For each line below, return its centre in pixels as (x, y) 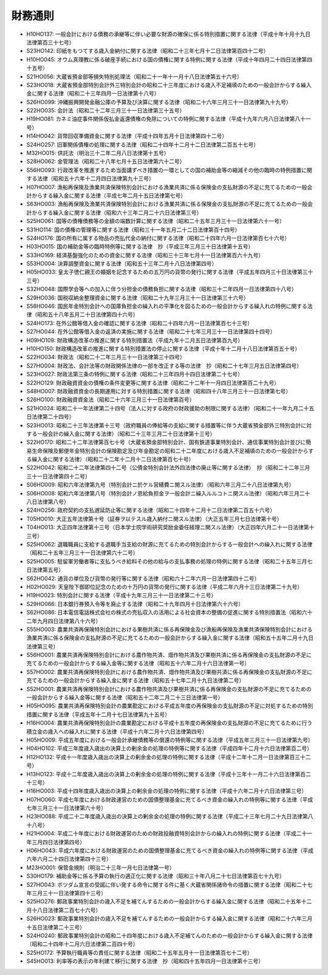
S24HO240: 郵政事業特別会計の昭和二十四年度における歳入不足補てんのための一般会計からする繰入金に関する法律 (169, 935)
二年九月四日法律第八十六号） (64, 621)
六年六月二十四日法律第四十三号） (69, 859)
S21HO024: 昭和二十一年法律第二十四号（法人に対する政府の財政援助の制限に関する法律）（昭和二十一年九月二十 (168, 408)
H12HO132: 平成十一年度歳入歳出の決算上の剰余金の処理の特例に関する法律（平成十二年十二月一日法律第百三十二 (169, 757)
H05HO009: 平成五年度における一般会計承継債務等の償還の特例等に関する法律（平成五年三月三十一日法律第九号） (170, 740)
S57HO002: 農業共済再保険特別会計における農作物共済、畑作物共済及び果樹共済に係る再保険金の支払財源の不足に (169, 672)
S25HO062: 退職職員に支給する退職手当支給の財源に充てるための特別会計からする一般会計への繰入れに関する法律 (169, 544)
